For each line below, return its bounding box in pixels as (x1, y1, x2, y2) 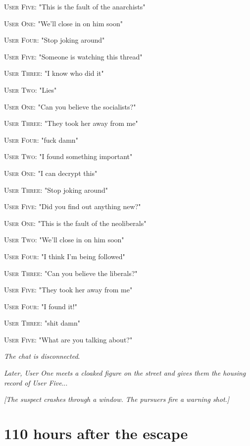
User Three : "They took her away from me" (4, 118, 138, 128)
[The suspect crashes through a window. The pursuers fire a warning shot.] (4, 394, 230, 404)
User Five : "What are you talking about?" (4, 334, 133, 344)
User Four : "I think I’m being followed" (4, 251, 125, 261)
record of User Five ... (4, 377, 68, 388)
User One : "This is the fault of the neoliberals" (4, 218, 147, 228)
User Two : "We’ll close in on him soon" (4, 234, 124, 245)
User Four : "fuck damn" (4, 134, 78, 145)
